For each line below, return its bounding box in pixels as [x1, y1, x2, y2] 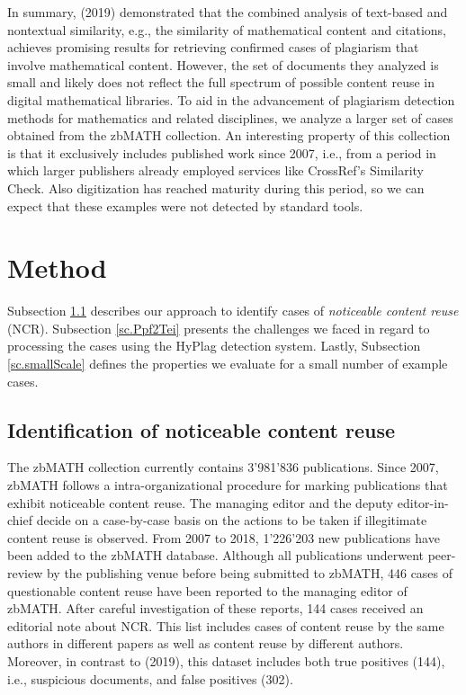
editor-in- [397, 493, 449, 512]
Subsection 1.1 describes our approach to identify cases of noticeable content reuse [7, 301, 459, 320]
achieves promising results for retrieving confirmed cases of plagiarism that [7, 38, 419, 57]
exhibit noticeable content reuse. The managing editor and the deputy [7, 493, 394, 512]
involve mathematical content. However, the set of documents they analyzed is [7, 55, 439, 74]
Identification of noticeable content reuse [7, 415, 396, 443]
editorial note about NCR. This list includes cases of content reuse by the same [7, 616, 444, 635]
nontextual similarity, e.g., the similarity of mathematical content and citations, [7, 20, 446, 39]
